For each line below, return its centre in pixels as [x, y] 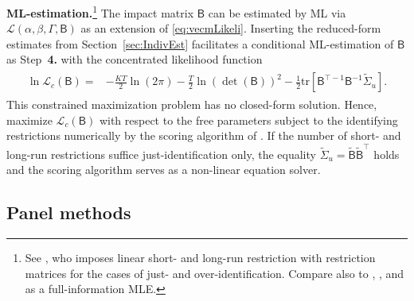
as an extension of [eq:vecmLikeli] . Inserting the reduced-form [231, 28]
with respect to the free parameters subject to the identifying [248, 120]
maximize [29, 120]
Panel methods [69, 212]
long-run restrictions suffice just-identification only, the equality [161, 154]
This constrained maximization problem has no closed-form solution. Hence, [192, 104]
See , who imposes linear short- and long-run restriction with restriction [200, 257]
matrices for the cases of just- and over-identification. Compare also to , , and [215, 273]
